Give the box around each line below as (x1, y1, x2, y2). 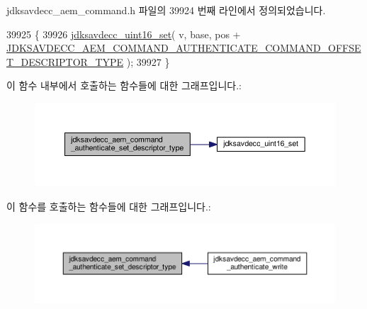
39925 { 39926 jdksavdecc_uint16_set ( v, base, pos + (6, 26, 241, 41)
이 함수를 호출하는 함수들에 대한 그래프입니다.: (6, 199, 211, 214)
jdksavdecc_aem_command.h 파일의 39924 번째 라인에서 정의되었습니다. (6, 3, 326, 17)
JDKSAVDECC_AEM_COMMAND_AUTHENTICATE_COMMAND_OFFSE (6, 40, 361, 55)
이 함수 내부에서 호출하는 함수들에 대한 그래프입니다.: (6, 78, 242, 93)
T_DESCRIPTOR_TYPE (6, 54, 124, 69)
